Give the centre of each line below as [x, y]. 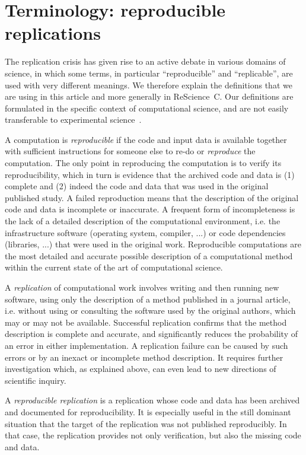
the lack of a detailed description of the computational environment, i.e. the [143, 221]
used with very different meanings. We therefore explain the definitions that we [149, 85]
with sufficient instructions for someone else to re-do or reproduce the [130, 151]
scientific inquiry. [36, 380]
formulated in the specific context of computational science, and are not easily [147, 108]
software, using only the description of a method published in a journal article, [148, 299]
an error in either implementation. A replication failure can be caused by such [146, 345]
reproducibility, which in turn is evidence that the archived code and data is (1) [150, 174]
